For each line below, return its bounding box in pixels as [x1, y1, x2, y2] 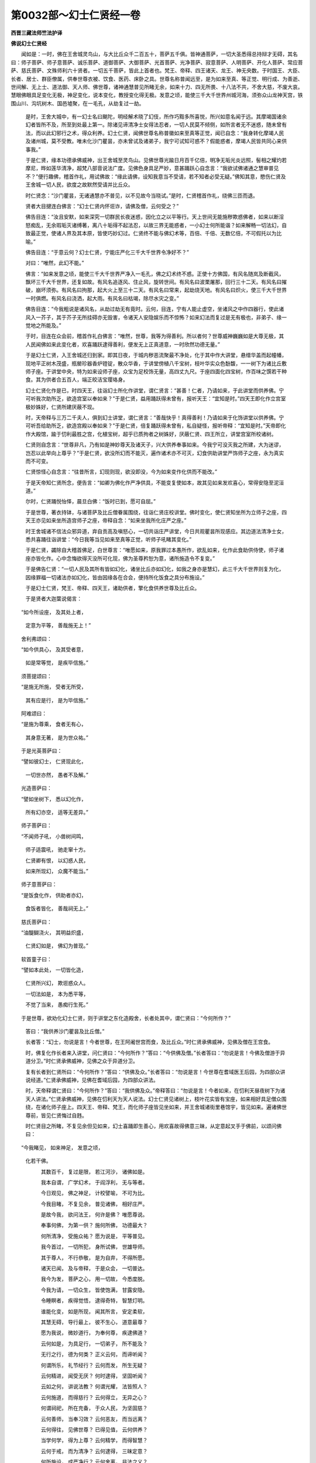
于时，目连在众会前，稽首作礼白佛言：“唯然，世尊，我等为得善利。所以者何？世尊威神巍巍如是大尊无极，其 [25, 332, 284, 339]
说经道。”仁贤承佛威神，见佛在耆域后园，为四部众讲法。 [25, 1077, 159, 1083]
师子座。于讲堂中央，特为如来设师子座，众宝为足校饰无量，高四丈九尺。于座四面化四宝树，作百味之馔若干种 [25, 368, 287, 375]
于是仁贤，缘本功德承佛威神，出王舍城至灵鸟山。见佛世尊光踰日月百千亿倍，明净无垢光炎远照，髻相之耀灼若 [25, 157, 287, 164]
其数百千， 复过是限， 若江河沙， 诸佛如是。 [40, 1168, 148, 1175]
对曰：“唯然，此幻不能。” [25, 259, 84, 266]
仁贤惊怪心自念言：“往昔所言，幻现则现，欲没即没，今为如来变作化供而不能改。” [25, 468, 218, 475]
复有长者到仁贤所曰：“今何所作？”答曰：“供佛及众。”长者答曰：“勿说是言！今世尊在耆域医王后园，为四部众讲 [25, 1068, 286, 1075]
